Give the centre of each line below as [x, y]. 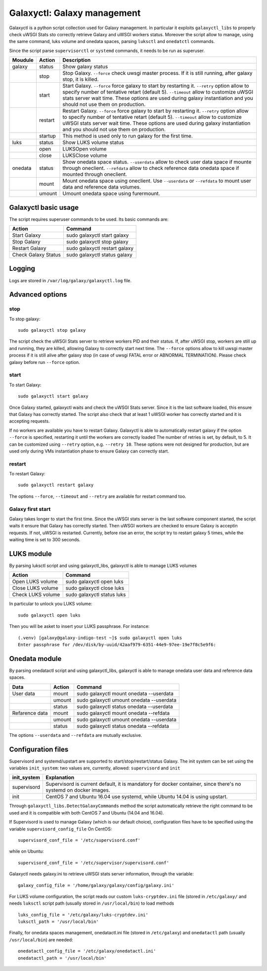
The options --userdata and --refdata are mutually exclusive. [76, 735]
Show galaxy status [85, 67]
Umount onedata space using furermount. [111, 194]
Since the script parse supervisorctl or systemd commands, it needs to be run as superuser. [107, 51]
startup [47, 136]
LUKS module [30, 554]
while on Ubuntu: [26, 851]
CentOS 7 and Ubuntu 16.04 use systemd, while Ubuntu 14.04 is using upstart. [136, 797]
